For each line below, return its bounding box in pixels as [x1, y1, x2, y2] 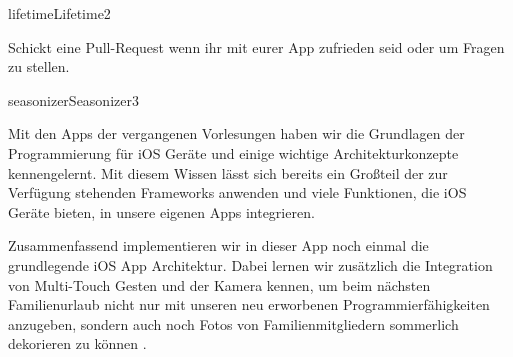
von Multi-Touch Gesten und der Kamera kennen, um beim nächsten [8, 274, 431, 295]
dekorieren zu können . [8, 333, 147, 354]
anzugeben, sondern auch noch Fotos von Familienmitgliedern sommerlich [8, 313, 459, 334]
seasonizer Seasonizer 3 [8, 89, 139, 110]
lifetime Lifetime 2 [8, 3, 111, 23]
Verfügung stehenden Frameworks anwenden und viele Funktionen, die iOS [8, 182, 467, 203]
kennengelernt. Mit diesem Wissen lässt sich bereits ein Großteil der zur [8, 162, 448, 183]
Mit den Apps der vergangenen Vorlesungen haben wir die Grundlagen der [8, 123, 465, 144]
